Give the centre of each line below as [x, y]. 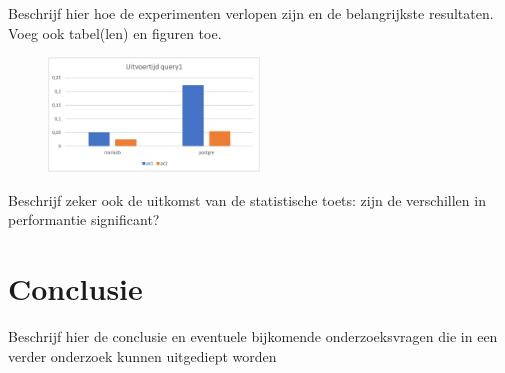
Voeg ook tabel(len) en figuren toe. [115, 32]
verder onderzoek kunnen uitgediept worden [142, 355]
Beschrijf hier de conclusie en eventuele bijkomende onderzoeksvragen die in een [253, 336]
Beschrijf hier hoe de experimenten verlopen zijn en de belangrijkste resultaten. [251, 13]
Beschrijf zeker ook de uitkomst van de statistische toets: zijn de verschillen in [247, 199]
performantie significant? [84, 219]
